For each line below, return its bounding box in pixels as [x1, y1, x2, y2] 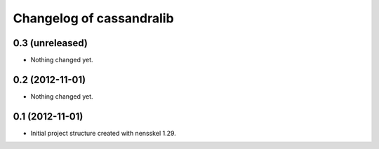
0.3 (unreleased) [13, 37, 88, 49]
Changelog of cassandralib [13, 10, 175, 26]
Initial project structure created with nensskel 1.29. [30, 129, 177, 137]
